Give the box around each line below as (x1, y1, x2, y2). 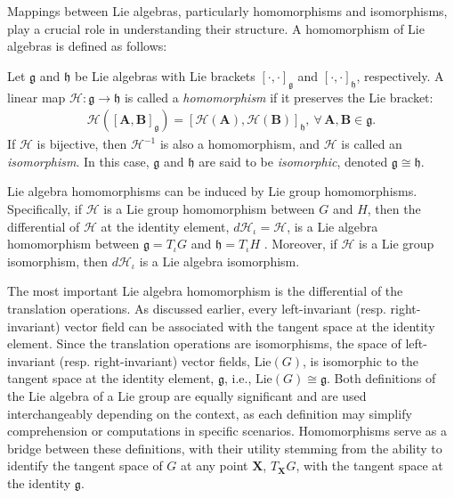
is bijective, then (36, 135, 127, 153)
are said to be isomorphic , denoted (199, 151, 388, 170)
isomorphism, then (7, 251, 108, 270)
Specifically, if (7, 199, 83, 217)
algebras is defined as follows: (7, 37, 167, 55)
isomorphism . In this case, (7, 151, 150, 170)
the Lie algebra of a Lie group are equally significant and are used (7, 386, 367, 404)
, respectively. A (356, 66, 444, 85)
